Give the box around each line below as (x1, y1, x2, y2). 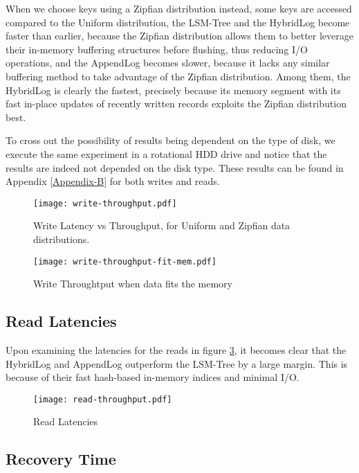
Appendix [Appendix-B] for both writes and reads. (6, 174, 220, 188)
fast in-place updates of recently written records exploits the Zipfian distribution (6, 96, 347, 111)
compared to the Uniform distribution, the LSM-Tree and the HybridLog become (6, 15, 350, 29)
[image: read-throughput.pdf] (33, 394, 172, 404)
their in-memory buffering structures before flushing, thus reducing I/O (6, 42, 308, 56)
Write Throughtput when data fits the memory (33, 276, 232, 291)
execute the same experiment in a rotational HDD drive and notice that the (6, 146, 327, 161)
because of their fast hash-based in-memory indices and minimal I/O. (6, 370, 300, 384)
